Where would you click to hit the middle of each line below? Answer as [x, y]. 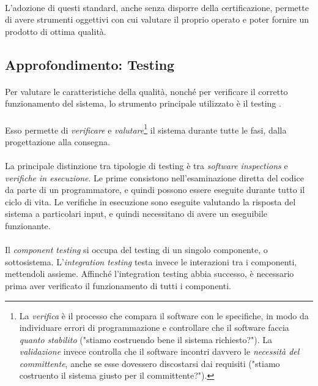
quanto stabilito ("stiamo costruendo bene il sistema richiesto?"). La [146, 339]
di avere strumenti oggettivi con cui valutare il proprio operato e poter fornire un [157, 19]
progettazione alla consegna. [58, 141]
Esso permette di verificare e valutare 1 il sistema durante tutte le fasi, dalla [146, 129]
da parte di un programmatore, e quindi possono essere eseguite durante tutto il [155, 190]
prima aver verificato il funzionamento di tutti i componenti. [118, 285]
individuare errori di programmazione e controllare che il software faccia [154, 327]
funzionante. [28, 225]
